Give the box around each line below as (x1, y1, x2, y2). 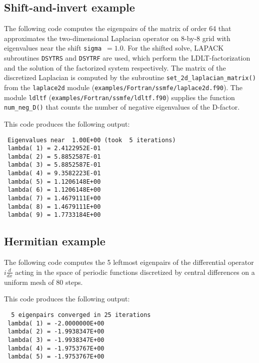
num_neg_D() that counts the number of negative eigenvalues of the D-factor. (4, 102, 240, 112)
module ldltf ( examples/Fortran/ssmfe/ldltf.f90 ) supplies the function (4, 92, 235, 102)
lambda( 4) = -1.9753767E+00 (7, 344, 104, 352)
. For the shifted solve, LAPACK (123, 43, 224, 53)
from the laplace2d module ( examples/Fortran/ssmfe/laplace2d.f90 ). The (4, 82, 242, 92)
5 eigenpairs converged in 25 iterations (11, 311, 151, 318)
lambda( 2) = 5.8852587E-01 (7, 153, 101, 160)
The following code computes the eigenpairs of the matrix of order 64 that (4, 23, 231, 34)
